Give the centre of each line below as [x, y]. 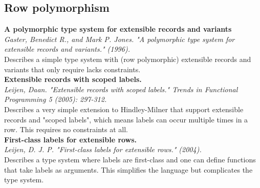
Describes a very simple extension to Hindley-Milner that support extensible [124, 109]
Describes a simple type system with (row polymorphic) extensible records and [128, 59]
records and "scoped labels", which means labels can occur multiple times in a [126, 119]
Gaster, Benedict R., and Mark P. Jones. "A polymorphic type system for [120, 39]
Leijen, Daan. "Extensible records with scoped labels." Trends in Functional [121, 89]
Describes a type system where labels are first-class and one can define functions [130, 159]
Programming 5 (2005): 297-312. [56, 99]
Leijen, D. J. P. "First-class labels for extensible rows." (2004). [103, 149]
